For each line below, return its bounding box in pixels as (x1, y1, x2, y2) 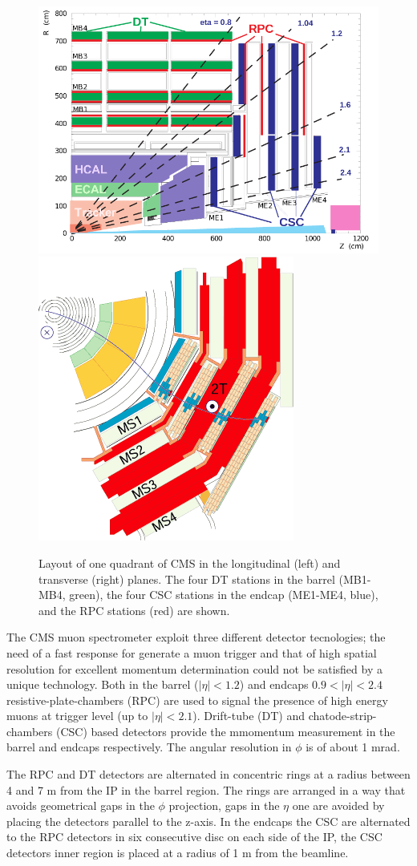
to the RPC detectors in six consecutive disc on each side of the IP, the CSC (6, 828, 383, 845)
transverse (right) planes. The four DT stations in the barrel (38, 570, 335, 587)
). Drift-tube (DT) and (192, 707, 305, 724)
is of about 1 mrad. (306, 739, 400, 755)
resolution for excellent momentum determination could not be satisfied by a (6, 660, 383, 677)
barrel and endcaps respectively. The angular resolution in (6, 739, 292, 755)
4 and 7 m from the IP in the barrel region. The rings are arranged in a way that (6, 781, 406, 798)
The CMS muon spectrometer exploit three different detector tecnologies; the (6, 629, 386, 645)
